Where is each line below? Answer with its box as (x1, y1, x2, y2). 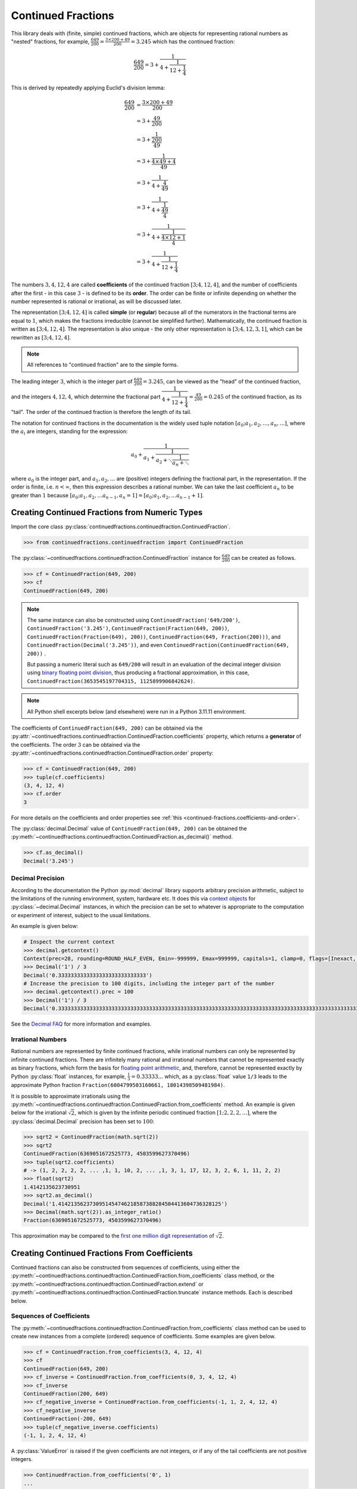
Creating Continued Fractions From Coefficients (11, 1248, 193, 1258)
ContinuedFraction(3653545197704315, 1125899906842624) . (27, 677, 195, 684)
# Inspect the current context (23, 939, 115, 945)
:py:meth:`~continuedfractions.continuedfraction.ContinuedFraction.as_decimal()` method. (11, 833, 233, 840)
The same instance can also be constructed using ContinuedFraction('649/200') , (27, 616, 240, 624)
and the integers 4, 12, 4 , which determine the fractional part (11, 393, 161, 400)
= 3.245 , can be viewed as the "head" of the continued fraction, (143, 378, 301, 385)
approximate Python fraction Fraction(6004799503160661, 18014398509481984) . (11, 1082, 226, 1089)
